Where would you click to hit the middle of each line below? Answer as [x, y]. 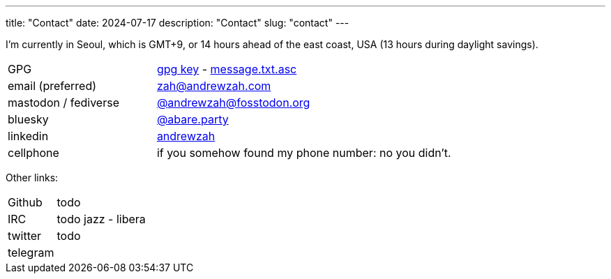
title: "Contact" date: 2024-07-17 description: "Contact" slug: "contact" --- [178, 23]
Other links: [32, 178]
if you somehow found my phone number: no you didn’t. [304, 153]
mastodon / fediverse [63, 103]
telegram [31, 252]
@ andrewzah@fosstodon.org [233, 103]
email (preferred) [52, 86]
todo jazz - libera [101, 219]
